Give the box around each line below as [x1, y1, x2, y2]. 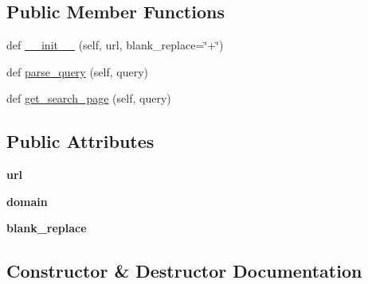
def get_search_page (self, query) [6, 90, 171, 107]
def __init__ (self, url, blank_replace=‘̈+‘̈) [6, 37, 224, 53]
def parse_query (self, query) [6, 63, 149, 80]
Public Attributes [6, 129, 155, 154]
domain [6, 193, 48, 209]
